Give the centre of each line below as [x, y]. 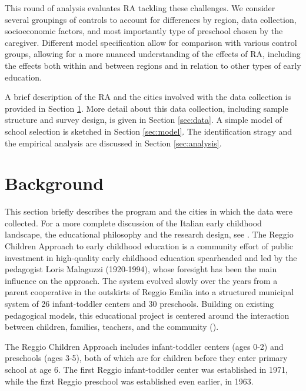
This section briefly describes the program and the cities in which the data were [149, 211]
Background [54, 183]
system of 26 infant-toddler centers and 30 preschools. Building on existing [139, 303]
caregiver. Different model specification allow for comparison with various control [151, 42]
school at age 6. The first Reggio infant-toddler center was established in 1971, [146, 369]
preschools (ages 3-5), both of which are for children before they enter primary [146, 358]
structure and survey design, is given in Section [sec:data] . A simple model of [144, 120]
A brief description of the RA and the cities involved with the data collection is [148, 97]
